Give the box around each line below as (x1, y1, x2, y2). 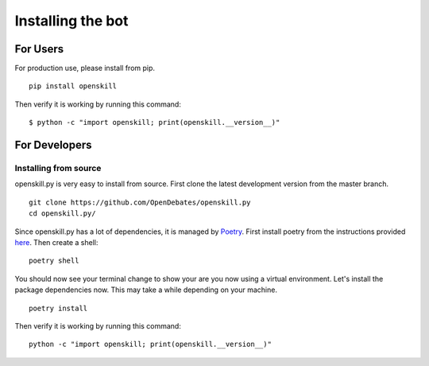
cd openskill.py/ (29, 209, 96, 218)
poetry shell (29, 256, 79, 266)
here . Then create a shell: (14, 237, 99, 247)
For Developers (14, 138, 92, 152)
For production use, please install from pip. (14, 64, 155, 73)
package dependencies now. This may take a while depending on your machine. (14, 285, 278, 294)
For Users (14, 42, 64, 56)
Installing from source (14, 163, 102, 174)
